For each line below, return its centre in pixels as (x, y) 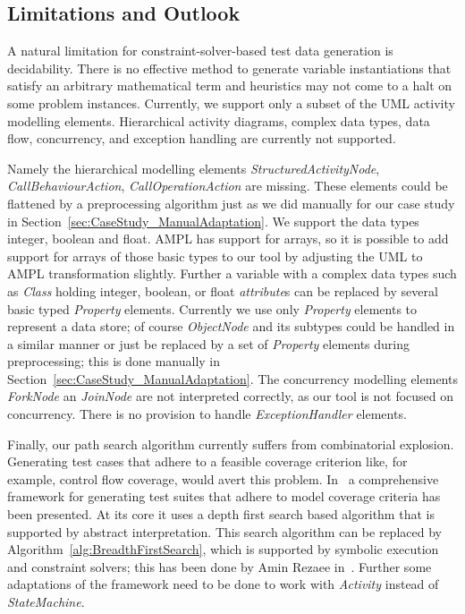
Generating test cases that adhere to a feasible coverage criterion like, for (207, 461)
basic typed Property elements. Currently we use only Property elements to (212, 308)
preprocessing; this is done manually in (114, 361)
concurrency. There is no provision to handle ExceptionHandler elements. (207, 414)
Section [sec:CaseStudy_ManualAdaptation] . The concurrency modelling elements (232, 378)
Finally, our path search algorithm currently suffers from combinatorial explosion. (231, 443)
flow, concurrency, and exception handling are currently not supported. (202, 138)
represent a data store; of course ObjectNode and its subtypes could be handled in (231, 326)
